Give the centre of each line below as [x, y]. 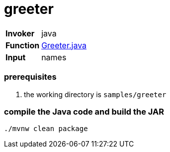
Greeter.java [64, 45]
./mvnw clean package [46, 129]
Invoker [20, 33]
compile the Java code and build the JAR [84, 111]
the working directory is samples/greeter [95, 94]
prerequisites [30, 77]
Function [23, 45]
